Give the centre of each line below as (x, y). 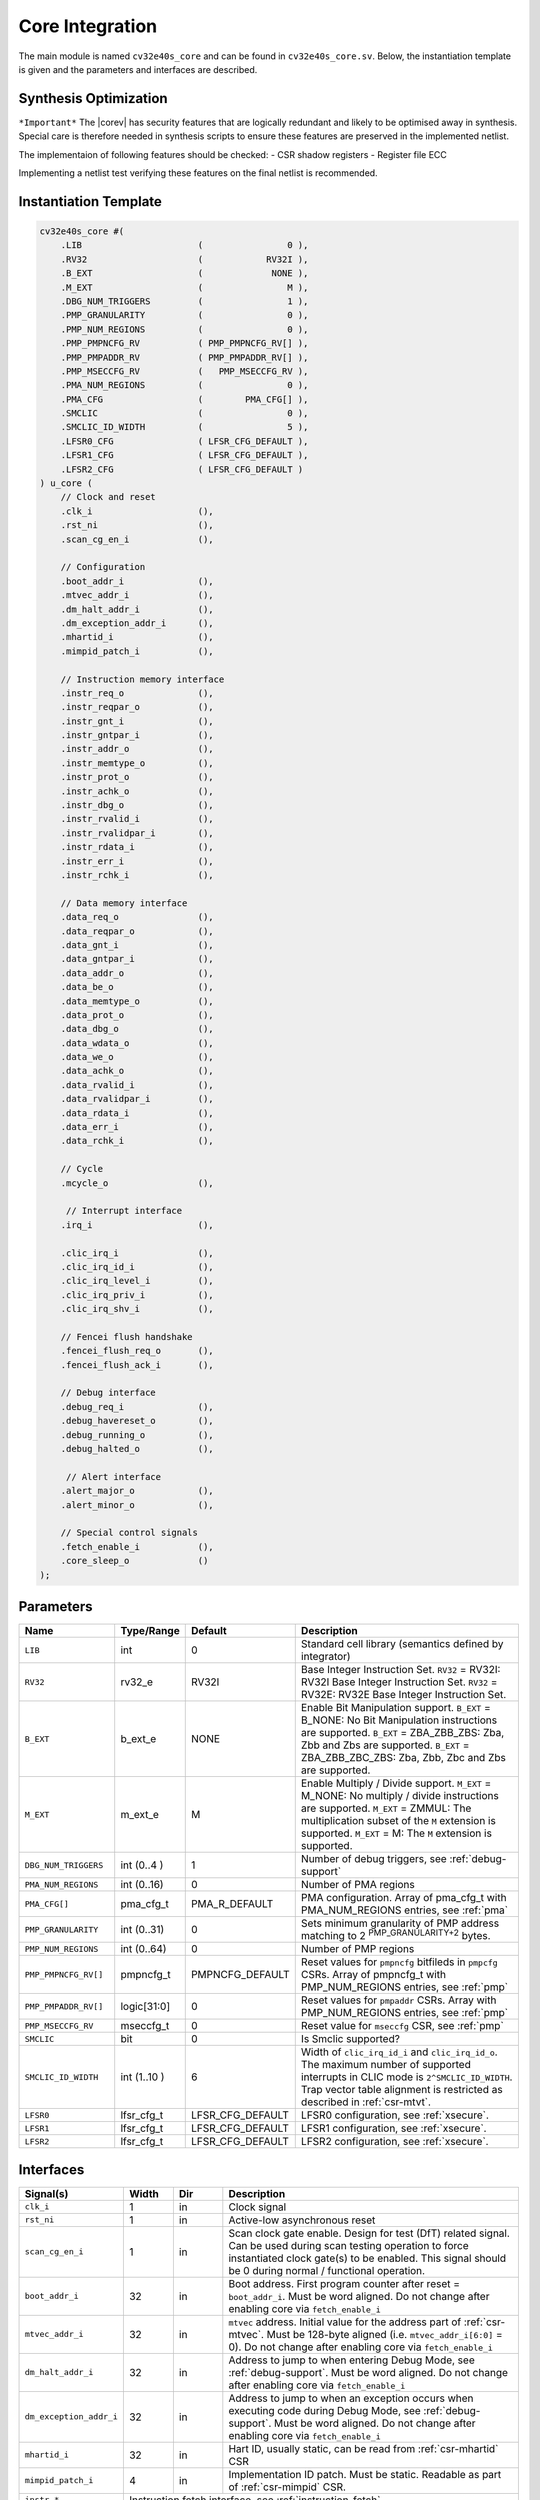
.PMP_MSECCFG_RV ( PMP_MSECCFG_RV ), (184, 371)
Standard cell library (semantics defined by (402, 1644)
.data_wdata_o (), (137, 1043)
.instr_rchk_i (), (137, 874)
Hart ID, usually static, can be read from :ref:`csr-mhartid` (363, 2448)
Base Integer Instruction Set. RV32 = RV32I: (400, 1670)
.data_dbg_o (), (137, 1029)
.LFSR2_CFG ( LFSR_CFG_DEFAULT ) (182, 469)
